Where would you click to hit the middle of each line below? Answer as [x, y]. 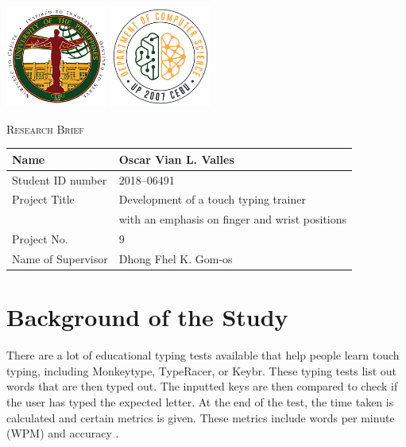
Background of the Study [147, 317]
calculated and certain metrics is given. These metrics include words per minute [201, 417]
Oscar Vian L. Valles [176, 159]
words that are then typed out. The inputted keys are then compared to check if [202, 386]
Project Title [43, 199]
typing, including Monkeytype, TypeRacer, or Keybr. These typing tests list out [202, 370]
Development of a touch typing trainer [212, 199]
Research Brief [45, 128]
